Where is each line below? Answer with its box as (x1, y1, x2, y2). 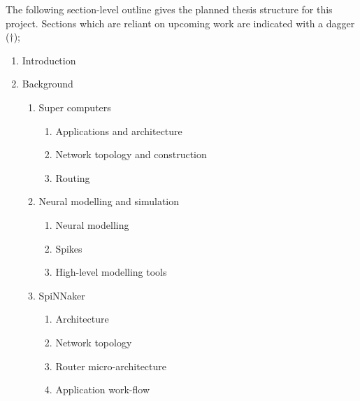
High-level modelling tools (55, 265, 167, 279)
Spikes (55, 241, 82, 255)
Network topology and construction (55, 147, 207, 162)
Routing (55, 170, 90, 185)
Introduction (22, 52, 76, 67)
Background (22, 76, 73, 91)
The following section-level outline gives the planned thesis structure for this (6, 2, 333, 16)
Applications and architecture (55, 123, 182, 138)
